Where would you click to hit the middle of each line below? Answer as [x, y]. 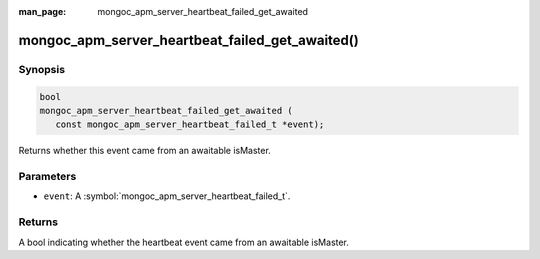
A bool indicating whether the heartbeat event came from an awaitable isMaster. [184, 242]
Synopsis [41, 69]
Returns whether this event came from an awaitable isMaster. [145, 151]
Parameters [47, 177]
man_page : [42, 11]
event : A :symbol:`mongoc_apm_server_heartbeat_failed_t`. [167, 196]
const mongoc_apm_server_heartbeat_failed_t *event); [190, 124]
